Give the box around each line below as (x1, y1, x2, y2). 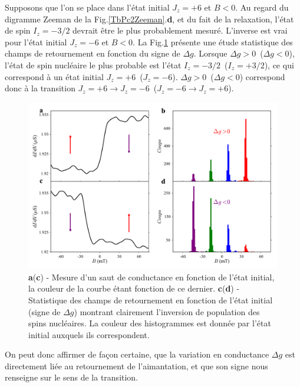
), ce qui (264, 58, 294, 71)
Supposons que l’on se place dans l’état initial (5, 1, 170, 13)
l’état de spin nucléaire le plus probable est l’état (5, 58, 182, 71)
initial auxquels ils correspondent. (28, 328, 150, 340)
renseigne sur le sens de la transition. (5, 371, 139, 383)
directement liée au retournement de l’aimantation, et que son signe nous (5, 359, 268, 372)
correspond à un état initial (5, 70, 104, 82)
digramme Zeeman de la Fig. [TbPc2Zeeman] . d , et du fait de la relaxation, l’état (5, 12, 294, 25)
